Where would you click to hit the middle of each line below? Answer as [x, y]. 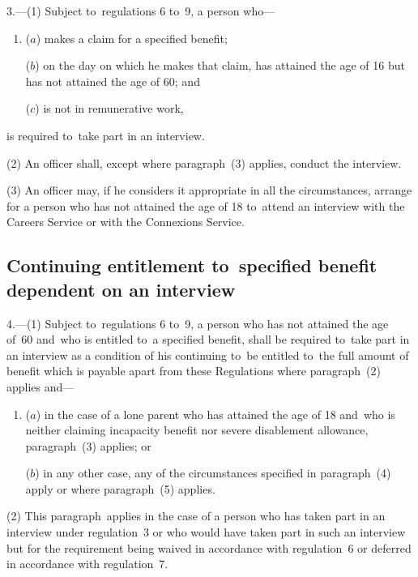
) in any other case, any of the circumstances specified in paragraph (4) [213, 473]
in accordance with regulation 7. [87, 564]
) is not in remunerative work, [109, 108]
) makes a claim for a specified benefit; [132, 38]
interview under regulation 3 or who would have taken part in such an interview [206, 532]
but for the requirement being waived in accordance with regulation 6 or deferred [209, 547]
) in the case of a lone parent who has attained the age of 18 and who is [215, 414]
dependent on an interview [121, 289]
